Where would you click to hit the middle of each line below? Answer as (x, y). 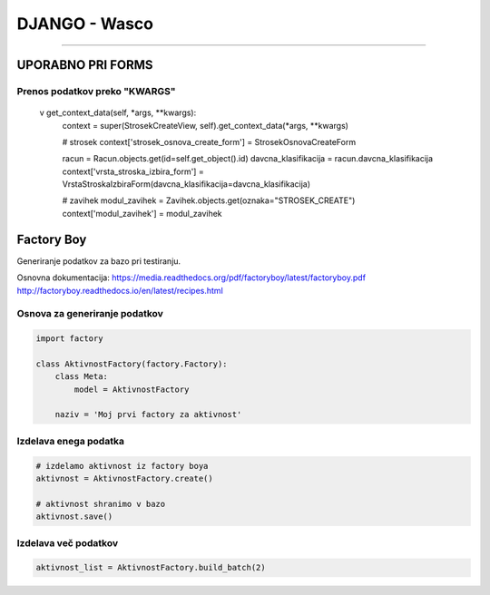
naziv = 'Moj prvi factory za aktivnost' (148, 415)
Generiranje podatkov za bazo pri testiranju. (99, 261)
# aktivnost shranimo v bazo (101, 504)
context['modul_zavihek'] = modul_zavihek (142, 213)
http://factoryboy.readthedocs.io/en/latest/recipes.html (120, 290)
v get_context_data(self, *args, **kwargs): (118, 112)
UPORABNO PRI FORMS (85, 65)
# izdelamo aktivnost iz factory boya (122, 466)
